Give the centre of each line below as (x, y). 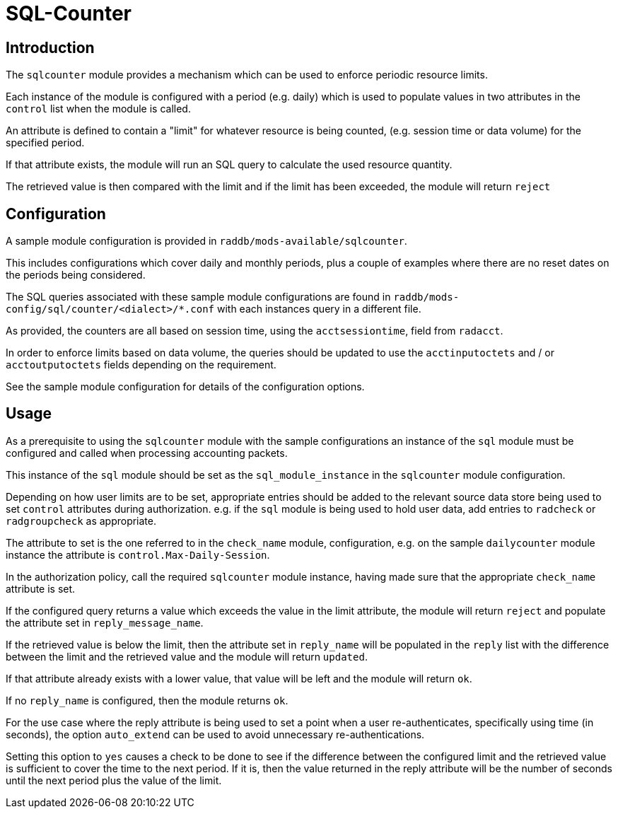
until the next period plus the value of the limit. (114, 780)
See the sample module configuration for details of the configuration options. (185, 387)
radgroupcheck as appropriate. (81, 521)
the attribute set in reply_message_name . (105, 622)
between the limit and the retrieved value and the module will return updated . (187, 656)
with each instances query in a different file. (319, 309)
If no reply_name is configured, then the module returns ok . (147, 700)
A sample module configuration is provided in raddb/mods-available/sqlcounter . (206, 241)
